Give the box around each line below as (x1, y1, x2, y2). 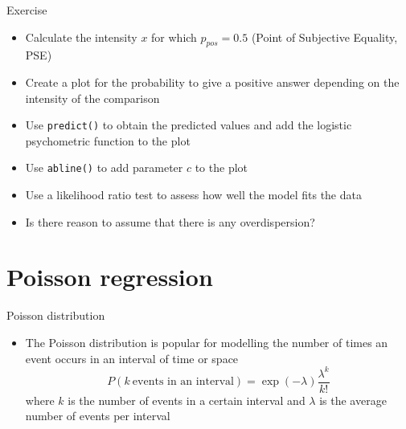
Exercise (6, 2, 47, 18)
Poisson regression (6, 260, 213, 293)
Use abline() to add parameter (25, 159, 183, 176)
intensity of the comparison (25, 89, 160, 106)
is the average (319, 391, 387, 408)
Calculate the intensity (25, 28, 137, 45)
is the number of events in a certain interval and (68, 391, 306, 408)
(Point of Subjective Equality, (251, 28, 398, 45)
